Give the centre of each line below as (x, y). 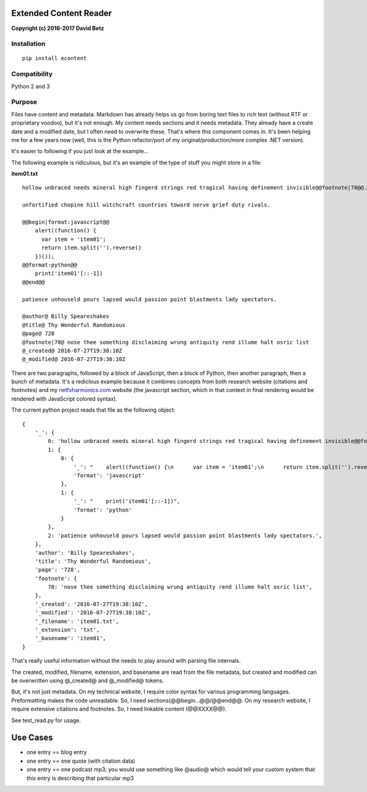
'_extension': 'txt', (67, 630)
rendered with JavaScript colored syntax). (64, 399)
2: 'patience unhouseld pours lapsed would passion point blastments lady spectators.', (185, 535)
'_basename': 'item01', (70, 638)
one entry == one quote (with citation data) (81, 761)
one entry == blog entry (57, 752)
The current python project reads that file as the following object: (93, 410)
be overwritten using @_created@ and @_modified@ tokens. (88, 681)
